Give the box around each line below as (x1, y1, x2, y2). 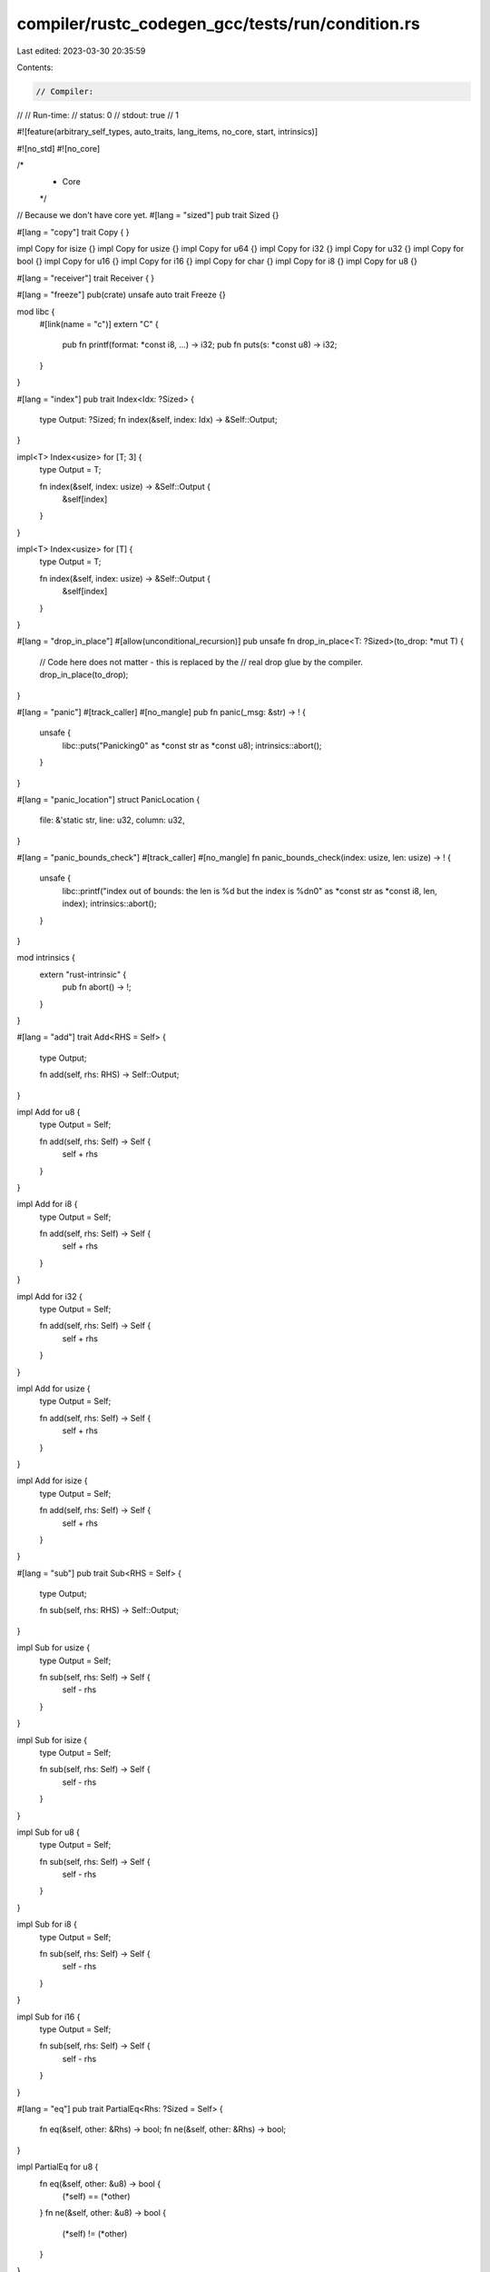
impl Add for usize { (16, 1382, 91, 1394)
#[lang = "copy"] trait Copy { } (16, 226, 130, 237)
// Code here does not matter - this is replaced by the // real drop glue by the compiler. (39, 656, 363, 667)
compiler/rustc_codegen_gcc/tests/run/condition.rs (16, 14, 421, 34)
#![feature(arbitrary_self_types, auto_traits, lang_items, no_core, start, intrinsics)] (16, 126, 318, 137)
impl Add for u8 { (16, 1106, 81, 1117)
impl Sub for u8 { (16, 1827, 81, 1838)
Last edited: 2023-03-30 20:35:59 (16, 45, 146, 56)
